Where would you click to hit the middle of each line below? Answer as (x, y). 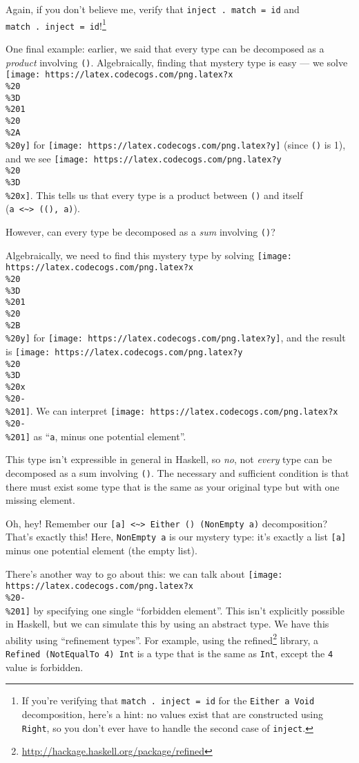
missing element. (40, 500)
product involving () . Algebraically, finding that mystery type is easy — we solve (177, 62)
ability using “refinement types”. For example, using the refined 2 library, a (162, 639)
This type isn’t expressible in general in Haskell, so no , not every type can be (169, 459)
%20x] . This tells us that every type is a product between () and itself (154, 195)
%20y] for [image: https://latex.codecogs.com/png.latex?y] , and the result (176, 338)
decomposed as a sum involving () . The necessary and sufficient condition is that (177, 472)
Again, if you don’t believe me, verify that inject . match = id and (153, 9)
